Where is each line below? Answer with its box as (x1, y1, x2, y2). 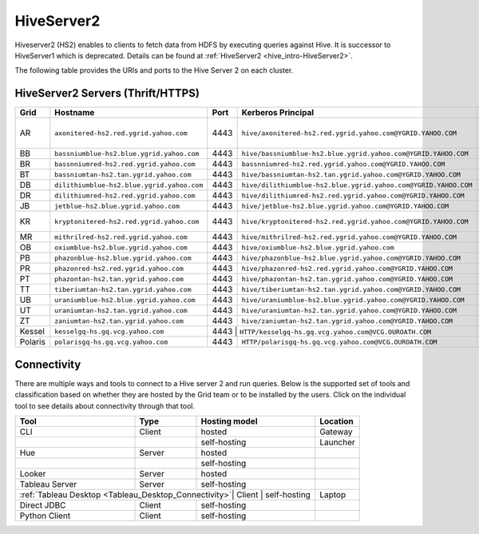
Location (319, 416, 354, 427)
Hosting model (200, 416, 258, 427)
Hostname (54, 107, 95, 118)
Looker (19, 468, 46, 479)
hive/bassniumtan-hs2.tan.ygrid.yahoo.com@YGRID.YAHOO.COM (241, 170, 461, 179)
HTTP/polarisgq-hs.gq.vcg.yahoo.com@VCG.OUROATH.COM (241, 337, 437, 346)
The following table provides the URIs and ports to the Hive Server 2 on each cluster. (14, 66, 294, 75)
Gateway (319, 426, 353, 437)
